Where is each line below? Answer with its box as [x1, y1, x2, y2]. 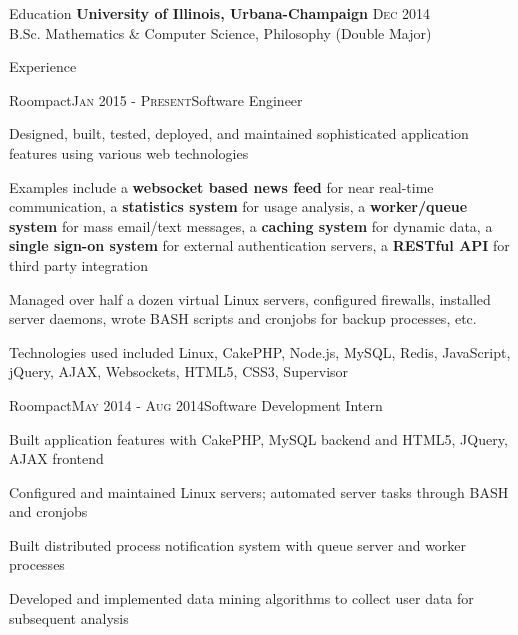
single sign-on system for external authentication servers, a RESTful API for [9, 235, 510, 256]
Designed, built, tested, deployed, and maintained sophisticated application [9, 123, 469, 144]
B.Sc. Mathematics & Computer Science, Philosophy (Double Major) [9, 22, 432, 43]
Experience [9, 56, 77, 77]
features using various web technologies [9, 142, 249, 163]
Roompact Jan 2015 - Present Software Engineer [9, 89, 303, 110]
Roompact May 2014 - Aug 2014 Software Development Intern [9, 394, 383, 415]
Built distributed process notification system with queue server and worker [9, 534, 467, 555]
